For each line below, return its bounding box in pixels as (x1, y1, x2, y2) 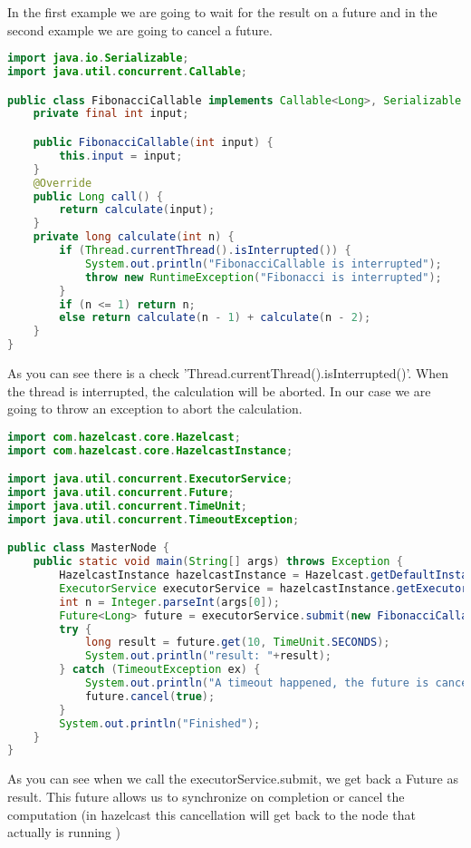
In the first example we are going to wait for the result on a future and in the (7, 3, 437, 21)
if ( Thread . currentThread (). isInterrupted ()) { (59, 244, 351, 257)
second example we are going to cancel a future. (7, 20, 273, 39)
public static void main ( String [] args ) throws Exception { (33, 555, 403, 569)
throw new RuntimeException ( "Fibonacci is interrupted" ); (84, 270, 442, 284)
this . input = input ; (59, 149, 183, 162)
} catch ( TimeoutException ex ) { (59, 663, 261, 677)
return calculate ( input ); (59, 203, 216, 217)
